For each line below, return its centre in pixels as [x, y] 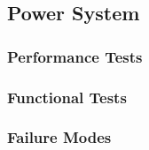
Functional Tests [67, 97]
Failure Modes [59, 137]
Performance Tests [75, 56]
